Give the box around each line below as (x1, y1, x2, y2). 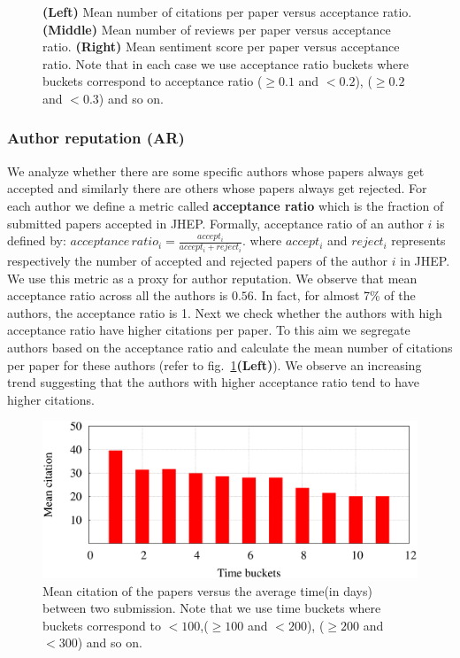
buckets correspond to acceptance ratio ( (42, 72, 263, 90)
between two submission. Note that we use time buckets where (42, 599, 381, 617)
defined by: (7, 231, 66, 250)
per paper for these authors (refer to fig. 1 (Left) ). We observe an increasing (7, 355, 422, 374)
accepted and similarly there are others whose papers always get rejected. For (7, 179, 427, 197)
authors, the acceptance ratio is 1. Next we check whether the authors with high (7, 303, 442, 321)
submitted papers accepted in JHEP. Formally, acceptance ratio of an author (7, 213, 424, 232)
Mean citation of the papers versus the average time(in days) (42, 581, 372, 600)
